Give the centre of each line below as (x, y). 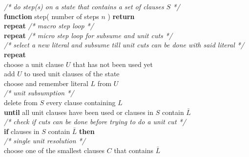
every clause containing (81, 102)
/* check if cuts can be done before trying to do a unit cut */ (95, 122)
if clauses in (22, 131)
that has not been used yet (113, 64)
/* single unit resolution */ (45, 141)
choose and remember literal (46, 83)
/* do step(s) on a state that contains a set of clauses (84, 6)
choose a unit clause (34, 64)
